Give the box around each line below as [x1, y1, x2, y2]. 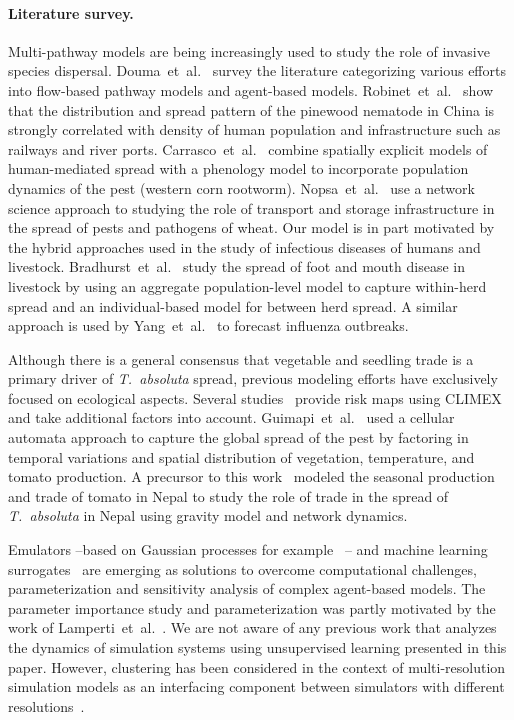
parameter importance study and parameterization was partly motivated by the [8, 597, 496, 618]
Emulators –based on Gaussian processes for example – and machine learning [8, 539, 488, 560]
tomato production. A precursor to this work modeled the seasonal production [8, 466, 495, 487]
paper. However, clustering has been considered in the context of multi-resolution [8, 656, 506, 677]
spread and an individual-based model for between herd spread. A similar [8, 295, 458, 316]
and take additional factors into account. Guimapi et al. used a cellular [8, 407, 455, 428]
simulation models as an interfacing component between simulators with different [8, 676, 505, 697]
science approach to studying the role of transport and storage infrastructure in [8, 197, 495, 218]
